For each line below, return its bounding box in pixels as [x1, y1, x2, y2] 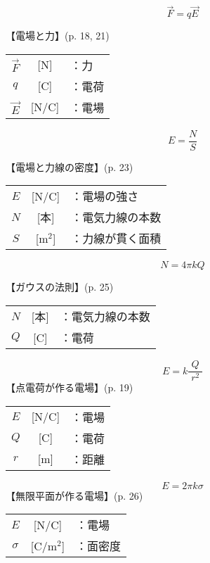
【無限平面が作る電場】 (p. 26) [6, 488, 143, 502]
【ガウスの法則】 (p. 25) [6, 279, 114, 294]
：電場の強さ [71, 188, 139, 205]
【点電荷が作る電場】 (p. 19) [6, 380, 133, 395]
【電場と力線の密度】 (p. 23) [6, 159, 133, 174]
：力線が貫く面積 [71, 230, 162, 247]
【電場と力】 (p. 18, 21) [6, 28, 110, 43]
